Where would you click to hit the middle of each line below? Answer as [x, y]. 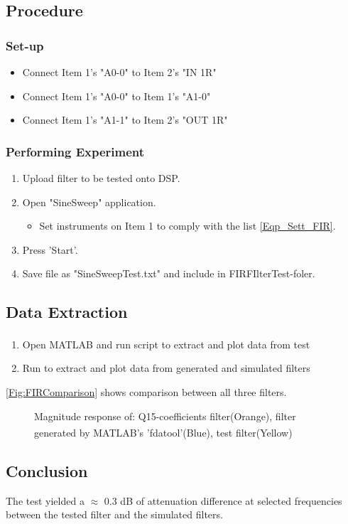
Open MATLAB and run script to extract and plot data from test [166, 344]
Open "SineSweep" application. [89, 202]
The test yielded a [45, 500]
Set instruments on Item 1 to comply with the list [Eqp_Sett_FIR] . [187, 226]
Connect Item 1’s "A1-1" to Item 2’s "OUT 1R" [125, 120]
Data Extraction [67, 312]
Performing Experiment [75, 151]
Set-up [25, 45]
